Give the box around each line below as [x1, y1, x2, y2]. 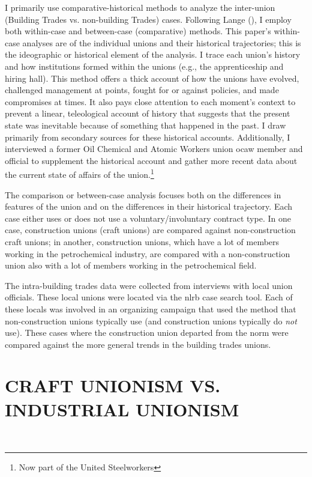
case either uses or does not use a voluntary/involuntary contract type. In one [5, 211, 291, 224]
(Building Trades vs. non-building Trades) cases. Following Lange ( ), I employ [5, 13, 292, 25]
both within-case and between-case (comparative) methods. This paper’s [5, 25, 271, 37]
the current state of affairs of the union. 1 [5, 166, 154, 180]
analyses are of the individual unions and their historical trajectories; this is [22, 36, 301, 49]
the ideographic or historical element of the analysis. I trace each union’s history [5, 48, 301, 61]
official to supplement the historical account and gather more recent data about [5, 154, 298, 166]
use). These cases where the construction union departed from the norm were [5, 326, 289, 339]
